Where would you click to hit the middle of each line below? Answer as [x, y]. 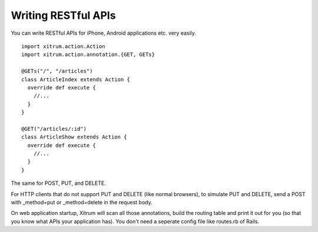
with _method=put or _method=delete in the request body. [82, 202]
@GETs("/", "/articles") [57, 71]
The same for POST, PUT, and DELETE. [58, 183]
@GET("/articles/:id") [54, 129]
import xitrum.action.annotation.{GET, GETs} [88, 55]
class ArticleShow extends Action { [74, 137]
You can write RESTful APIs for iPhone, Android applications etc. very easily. [104, 33]
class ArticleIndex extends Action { [76, 79]
